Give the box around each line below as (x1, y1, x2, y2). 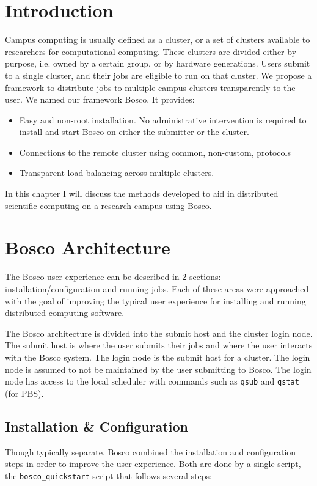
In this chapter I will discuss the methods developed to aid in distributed (5, 187, 279, 200)
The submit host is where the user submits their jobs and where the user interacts (5, 339, 313, 352)
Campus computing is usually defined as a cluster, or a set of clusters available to (5, 33, 310, 46)
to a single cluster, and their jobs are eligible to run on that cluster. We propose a (5, 68, 312, 81)
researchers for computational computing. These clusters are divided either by (5, 45, 297, 57)
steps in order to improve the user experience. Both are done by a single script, (5, 457, 301, 470)
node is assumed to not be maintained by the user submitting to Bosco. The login (5, 363, 312, 375)
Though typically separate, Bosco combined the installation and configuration (5, 445, 296, 458)
